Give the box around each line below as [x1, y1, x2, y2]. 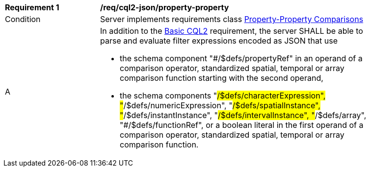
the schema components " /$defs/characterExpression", [120, 91, 326, 100]
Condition [5, 14, 41, 24]
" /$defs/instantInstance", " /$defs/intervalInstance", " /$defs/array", [120, 110, 367, 120]
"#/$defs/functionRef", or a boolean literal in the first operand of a [120, 120, 364, 130]
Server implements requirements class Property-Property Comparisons [100, 14, 364, 24]
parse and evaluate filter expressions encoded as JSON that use [100, 36, 338, 46]
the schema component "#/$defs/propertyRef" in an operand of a [120, 53, 363, 63]
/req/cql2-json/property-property [100, 2, 229, 12]
